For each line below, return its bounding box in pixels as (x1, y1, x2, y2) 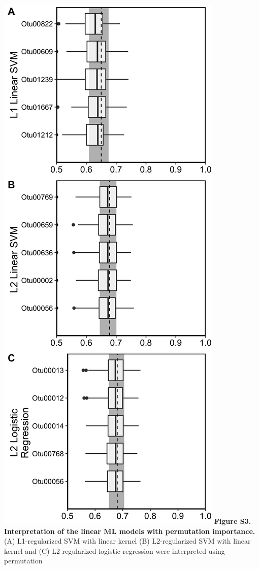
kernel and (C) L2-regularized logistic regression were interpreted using (4, 545, 225, 556)
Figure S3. (214, 516, 251, 526)
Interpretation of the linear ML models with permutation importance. (4, 525, 255, 536)
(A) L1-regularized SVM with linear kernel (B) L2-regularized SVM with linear (4, 535, 251, 546)
